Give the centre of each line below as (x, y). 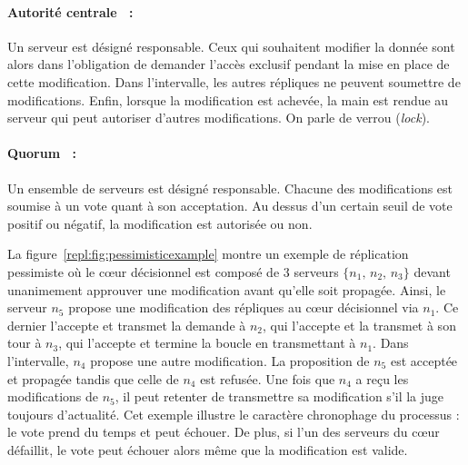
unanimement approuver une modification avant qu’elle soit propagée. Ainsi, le (227, 289)
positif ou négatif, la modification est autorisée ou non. (160, 223)
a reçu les (382, 378)
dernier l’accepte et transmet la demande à (127, 325)
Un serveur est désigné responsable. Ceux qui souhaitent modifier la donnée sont (231, 46)
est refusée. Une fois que (268, 378)
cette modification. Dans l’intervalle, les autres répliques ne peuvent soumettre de (234, 81)
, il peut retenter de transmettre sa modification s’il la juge (279, 396)
